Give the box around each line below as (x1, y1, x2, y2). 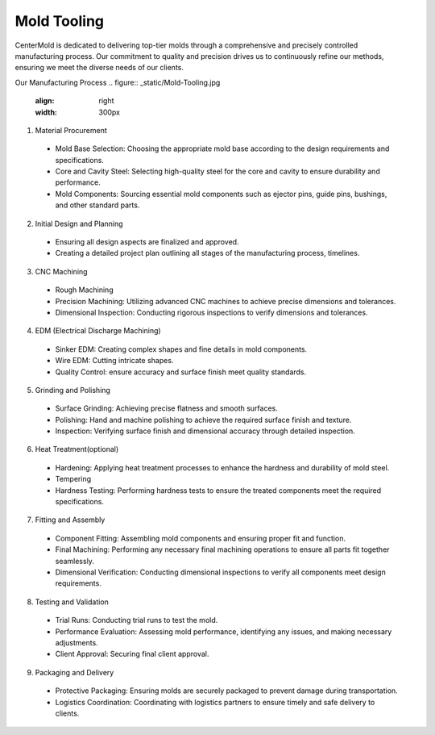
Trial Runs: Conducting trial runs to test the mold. (55, 616, 218, 625)
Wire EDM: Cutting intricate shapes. (55, 356, 174, 365)
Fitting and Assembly (35, 515, 106, 524)
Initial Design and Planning (35, 219, 124, 228)
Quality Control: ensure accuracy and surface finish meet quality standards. (55, 367, 307, 377)
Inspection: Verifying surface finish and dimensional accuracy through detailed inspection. (55, 426, 356, 436)
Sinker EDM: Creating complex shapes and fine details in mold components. (55, 344, 308, 354)
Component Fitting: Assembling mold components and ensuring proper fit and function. (55, 533, 346, 543)
